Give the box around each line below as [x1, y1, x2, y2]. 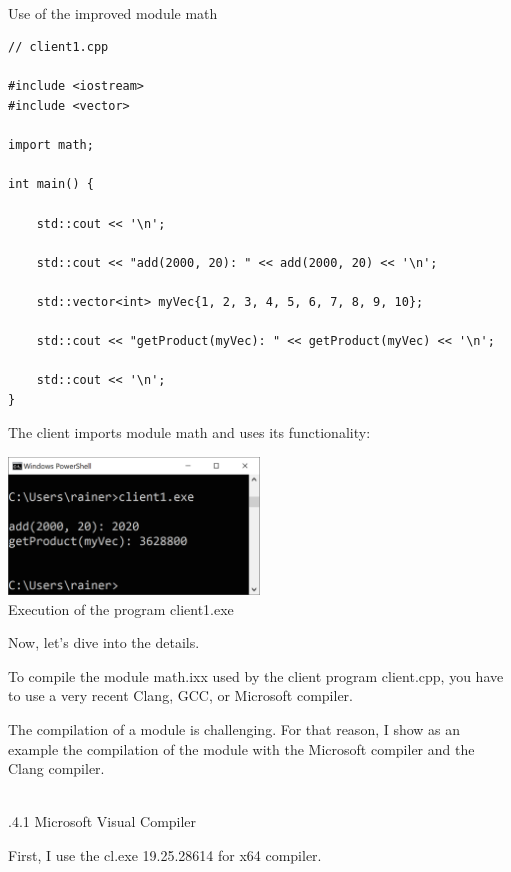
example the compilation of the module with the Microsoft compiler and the [8, 738, 475, 759]
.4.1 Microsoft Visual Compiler [8, 811, 197, 832]
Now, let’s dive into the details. [8, 632, 200, 653]
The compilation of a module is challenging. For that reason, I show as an [8, 719, 461, 740]
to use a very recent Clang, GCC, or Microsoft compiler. [8, 685, 353, 706]
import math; [8, 138, 94, 153]
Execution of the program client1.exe [8, 598, 234, 619]
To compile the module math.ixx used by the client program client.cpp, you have [8, 665, 504, 686]
